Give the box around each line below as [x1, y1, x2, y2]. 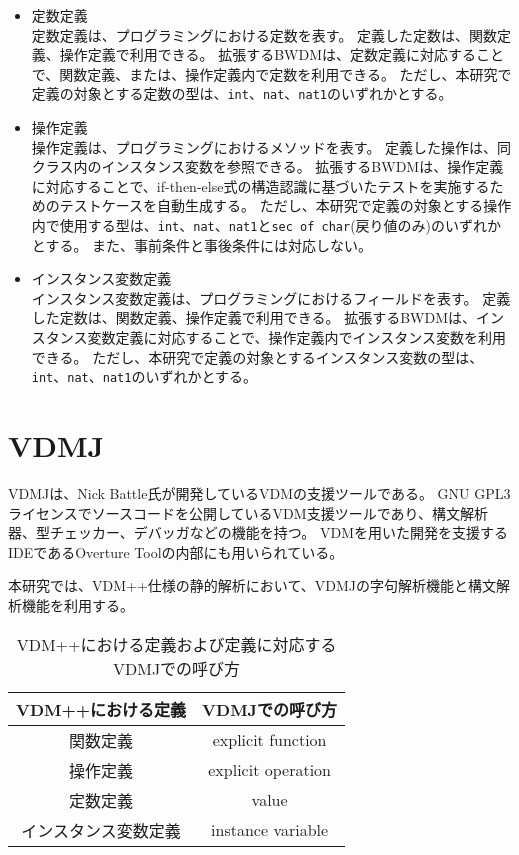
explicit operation [208, 758, 331, 782]
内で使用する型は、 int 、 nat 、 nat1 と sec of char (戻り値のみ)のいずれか [31, 215, 502, 235]
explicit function [212, 728, 327, 752]
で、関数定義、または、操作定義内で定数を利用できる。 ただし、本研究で [31, 63, 512, 84]
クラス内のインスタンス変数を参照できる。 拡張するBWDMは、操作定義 [31, 156, 504, 177]
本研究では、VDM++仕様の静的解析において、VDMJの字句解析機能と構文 [8, 575, 496, 596]
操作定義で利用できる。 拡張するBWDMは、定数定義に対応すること [59, 44, 505, 65]
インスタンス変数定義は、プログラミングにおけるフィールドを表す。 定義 [31, 287, 511, 308]
